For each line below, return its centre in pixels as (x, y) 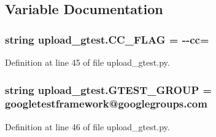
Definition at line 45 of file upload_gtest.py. (87, 62)
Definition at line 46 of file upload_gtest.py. (87, 126)
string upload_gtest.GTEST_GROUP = (109, 89)
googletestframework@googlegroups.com (106, 104)
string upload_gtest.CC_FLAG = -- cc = (107, 39)
